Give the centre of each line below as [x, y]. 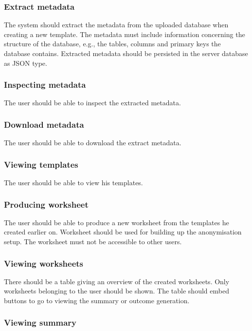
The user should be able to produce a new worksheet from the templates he [117, 222]
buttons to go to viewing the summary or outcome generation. [97, 301]
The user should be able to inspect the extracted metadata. [92, 103]
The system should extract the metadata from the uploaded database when [116, 25]
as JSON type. [26, 63]
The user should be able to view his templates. [73, 183]
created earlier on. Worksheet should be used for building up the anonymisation [123, 232]
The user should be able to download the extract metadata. [93, 143]
